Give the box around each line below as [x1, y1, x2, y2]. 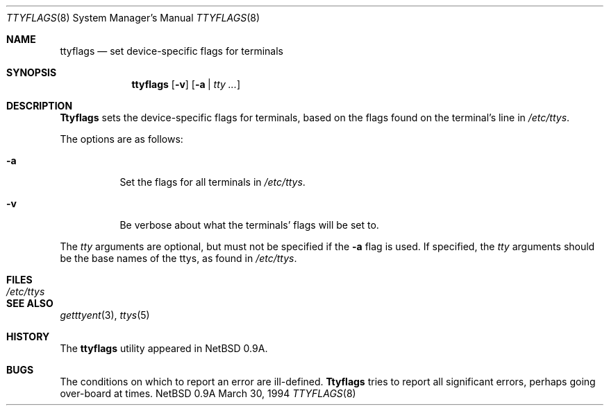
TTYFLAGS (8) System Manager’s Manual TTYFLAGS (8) [6, 12, 260, 24]
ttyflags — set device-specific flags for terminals [60, 45, 283, 57]
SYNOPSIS [6, 67, 57, 78]
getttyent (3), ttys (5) [60, 309, 150, 321]
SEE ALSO [6, 297, 53, 309]
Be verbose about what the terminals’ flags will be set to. [119, 219, 379, 231]
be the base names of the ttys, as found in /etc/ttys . [60, 252, 297, 264]
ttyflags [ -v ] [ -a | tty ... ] [131, 78, 241, 90]
